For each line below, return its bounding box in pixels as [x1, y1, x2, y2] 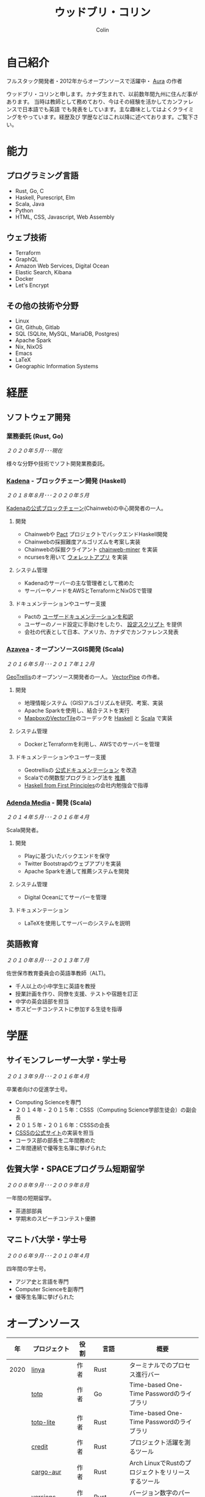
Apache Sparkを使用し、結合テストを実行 [24, 707, 130, 714]
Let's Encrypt [15, 282, 49, 289]
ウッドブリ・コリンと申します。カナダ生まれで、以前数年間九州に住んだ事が [6, 90, 198, 98]
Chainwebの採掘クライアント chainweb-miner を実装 [24, 546, 158, 553]
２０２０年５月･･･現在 [6, 447, 63, 454]
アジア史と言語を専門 [15, 1278, 69, 1285]
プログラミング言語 [6, 170, 79, 181]
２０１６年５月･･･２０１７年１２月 [6, 660, 95, 668]
